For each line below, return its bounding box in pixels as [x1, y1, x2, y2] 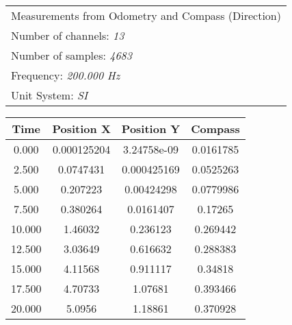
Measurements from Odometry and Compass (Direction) [11, 8, 281, 23]
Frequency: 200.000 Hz [11, 67, 120, 83]
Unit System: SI [11, 87, 88, 103]
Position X [52, 121, 111, 136]
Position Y [121, 121, 181, 136]
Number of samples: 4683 [11, 47, 132, 63]
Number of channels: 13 [11, 27, 124, 43]
